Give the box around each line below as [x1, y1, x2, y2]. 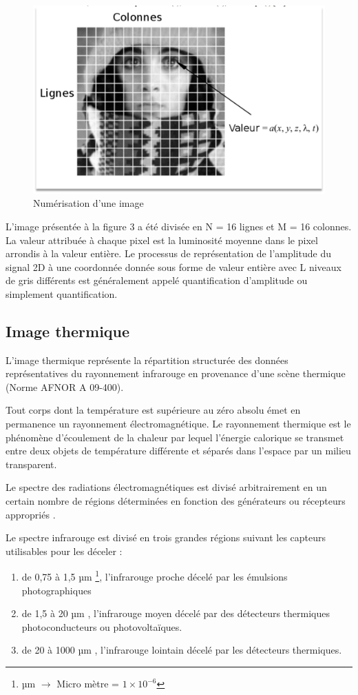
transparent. [6, 456, 57, 471]
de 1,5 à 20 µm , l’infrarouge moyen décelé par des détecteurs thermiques [21, 606, 330, 621]
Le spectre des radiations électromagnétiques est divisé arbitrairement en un [6, 480, 327, 494]
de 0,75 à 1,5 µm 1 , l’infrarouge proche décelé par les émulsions [21, 567, 288, 584]
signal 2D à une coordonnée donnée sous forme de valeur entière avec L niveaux [6, 259, 342, 274]
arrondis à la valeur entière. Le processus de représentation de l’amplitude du [6, 246, 331, 261]
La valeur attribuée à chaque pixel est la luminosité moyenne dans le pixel [6, 232, 318, 247]
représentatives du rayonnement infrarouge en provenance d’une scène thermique [6, 366, 346, 381]
